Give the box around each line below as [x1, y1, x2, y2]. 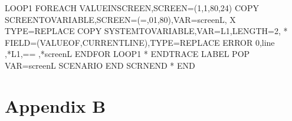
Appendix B [5, 93, 106, 117]
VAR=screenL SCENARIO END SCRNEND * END [5, 59, 195, 71]
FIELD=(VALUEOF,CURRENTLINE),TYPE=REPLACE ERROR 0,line [5, 36, 275, 48]
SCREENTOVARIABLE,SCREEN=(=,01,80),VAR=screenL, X [5, 13, 236, 25]
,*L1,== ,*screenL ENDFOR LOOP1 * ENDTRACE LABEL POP [5, 48, 250, 60]
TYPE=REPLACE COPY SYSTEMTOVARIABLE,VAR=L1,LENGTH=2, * [5, 25, 288, 37]
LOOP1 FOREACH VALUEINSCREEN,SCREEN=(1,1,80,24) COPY [5, 2, 259, 14]
